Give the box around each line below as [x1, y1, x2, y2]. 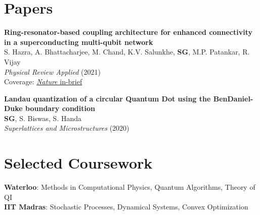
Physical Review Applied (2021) [4, 66, 101, 77]
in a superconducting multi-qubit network [4, 36, 153, 47]
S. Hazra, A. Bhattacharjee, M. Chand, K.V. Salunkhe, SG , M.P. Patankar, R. [4, 46, 250, 57]
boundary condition [25, 103, 95, 114]
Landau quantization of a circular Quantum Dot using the [4, 93, 211, 103]
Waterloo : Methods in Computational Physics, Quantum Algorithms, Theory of [4, 182, 255, 192]
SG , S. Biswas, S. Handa [4, 113, 82, 123]
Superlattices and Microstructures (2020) [4, 123, 129, 133]
